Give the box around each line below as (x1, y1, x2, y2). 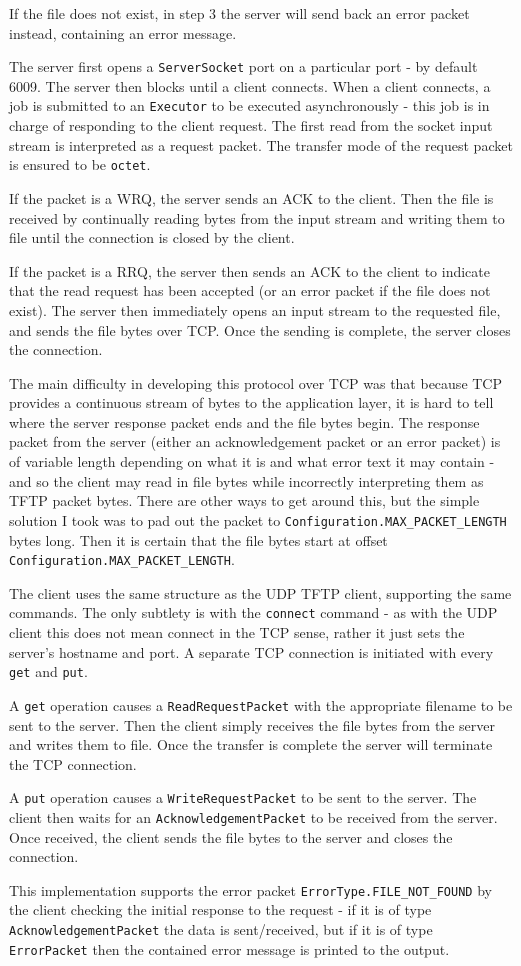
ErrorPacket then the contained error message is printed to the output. (9, 938, 450, 959)
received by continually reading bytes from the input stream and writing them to (9, 207, 505, 228)
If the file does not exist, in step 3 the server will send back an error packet (9, 3, 470, 23)
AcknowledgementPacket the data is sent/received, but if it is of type (9, 919, 433, 940)
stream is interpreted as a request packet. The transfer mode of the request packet (9, 134, 513, 155)
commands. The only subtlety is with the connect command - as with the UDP (9, 602, 498, 623)
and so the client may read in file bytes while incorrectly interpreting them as (9, 470, 484, 491)
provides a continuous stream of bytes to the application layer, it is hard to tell (9, 392, 494, 413)
